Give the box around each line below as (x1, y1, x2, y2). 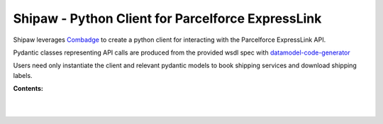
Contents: (13, 84, 44, 93)
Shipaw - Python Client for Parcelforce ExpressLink (13, 11, 322, 26)
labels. (13, 71, 33, 79)
